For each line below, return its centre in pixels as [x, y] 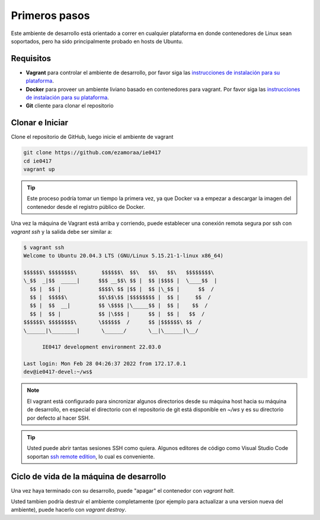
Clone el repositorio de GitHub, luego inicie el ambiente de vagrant [92, 137]
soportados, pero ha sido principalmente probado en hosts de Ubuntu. [97, 41]
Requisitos [31, 58]
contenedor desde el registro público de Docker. [86, 207]
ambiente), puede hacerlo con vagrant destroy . [69, 510]
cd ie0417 [38, 161]
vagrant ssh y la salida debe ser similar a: [62, 232]
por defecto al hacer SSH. [58, 418]
